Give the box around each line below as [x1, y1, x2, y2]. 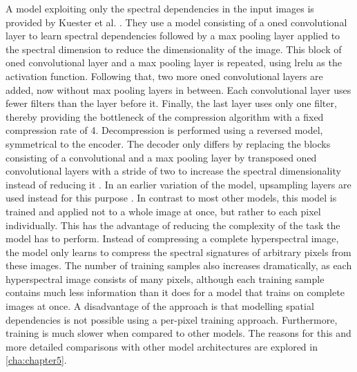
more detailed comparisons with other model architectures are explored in [6, 339, 318, 353]
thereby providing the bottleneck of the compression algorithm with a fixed [6, 109, 324, 124]
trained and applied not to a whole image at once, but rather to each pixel [6, 204, 321, 218]
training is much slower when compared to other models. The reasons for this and [6, 326, 351, 340]
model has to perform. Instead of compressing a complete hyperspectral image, [6, 231, 339, 246]
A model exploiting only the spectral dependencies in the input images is [6, 1, 314, 15]
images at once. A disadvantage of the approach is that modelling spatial [6, 299, 314, 313]
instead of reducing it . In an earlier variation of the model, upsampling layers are [6, 177, 351, 191]
